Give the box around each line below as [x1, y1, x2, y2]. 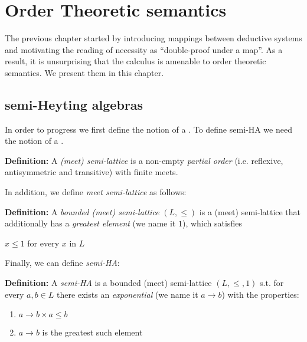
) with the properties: [221, 288, 299, 300]
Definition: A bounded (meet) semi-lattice [5, 205, 159, 218]
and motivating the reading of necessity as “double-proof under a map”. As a [5, 43, 283, 55]
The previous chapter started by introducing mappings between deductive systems [5, 32, 302, 44]
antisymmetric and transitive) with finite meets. [5, 166, 178, 178]
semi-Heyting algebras [5, 95, 143, 113]
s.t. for [260, 277, 284, 289]
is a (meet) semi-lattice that [199, 205, 301, 218]
